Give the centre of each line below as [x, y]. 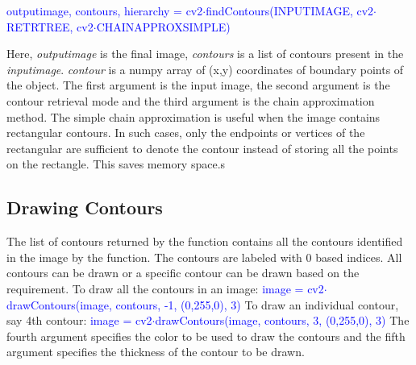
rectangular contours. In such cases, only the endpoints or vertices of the [186, 133]
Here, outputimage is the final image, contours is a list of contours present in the [205, 54]
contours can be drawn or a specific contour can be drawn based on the [183, 273]
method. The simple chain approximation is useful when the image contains [193, 116]
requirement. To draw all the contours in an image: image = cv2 [165, 288]
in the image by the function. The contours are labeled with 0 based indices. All [204, 257]
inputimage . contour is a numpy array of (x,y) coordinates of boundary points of [205, 69]
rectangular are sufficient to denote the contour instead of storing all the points [202, 148]
